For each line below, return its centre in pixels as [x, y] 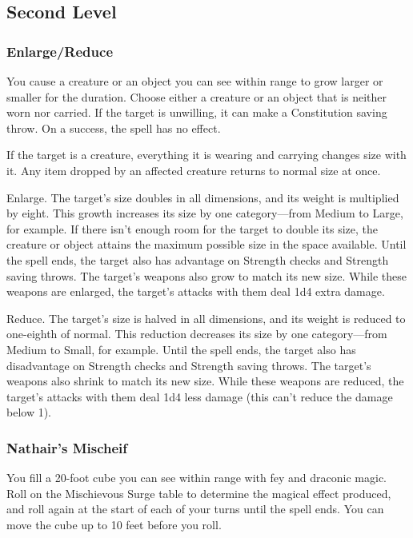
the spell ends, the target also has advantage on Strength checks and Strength [198, 259]
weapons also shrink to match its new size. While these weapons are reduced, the [205, 381]
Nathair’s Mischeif [67, 447]
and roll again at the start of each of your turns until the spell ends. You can [195, 509]
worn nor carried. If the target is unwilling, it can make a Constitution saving [197, 112]
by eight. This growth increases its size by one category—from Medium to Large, [205, 213]
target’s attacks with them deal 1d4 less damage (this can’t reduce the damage [200, 396]
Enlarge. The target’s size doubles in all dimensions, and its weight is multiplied [203, 197]
